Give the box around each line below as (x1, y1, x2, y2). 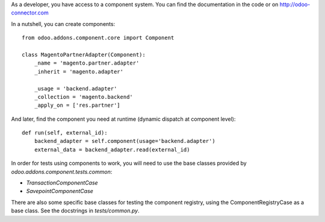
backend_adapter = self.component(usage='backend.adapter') (34, 138, 216, 145)
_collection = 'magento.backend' (34, 94, 134, 100)
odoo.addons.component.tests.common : (11, 168, 113, 175)
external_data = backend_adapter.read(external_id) (34, 146, 190, 153)
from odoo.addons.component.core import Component (22, 34, 175, 42)
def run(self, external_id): (22, 130, 108, 136)
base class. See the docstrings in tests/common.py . (11, 207, 140, 214)
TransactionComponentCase (26, 179, 99, 186)
